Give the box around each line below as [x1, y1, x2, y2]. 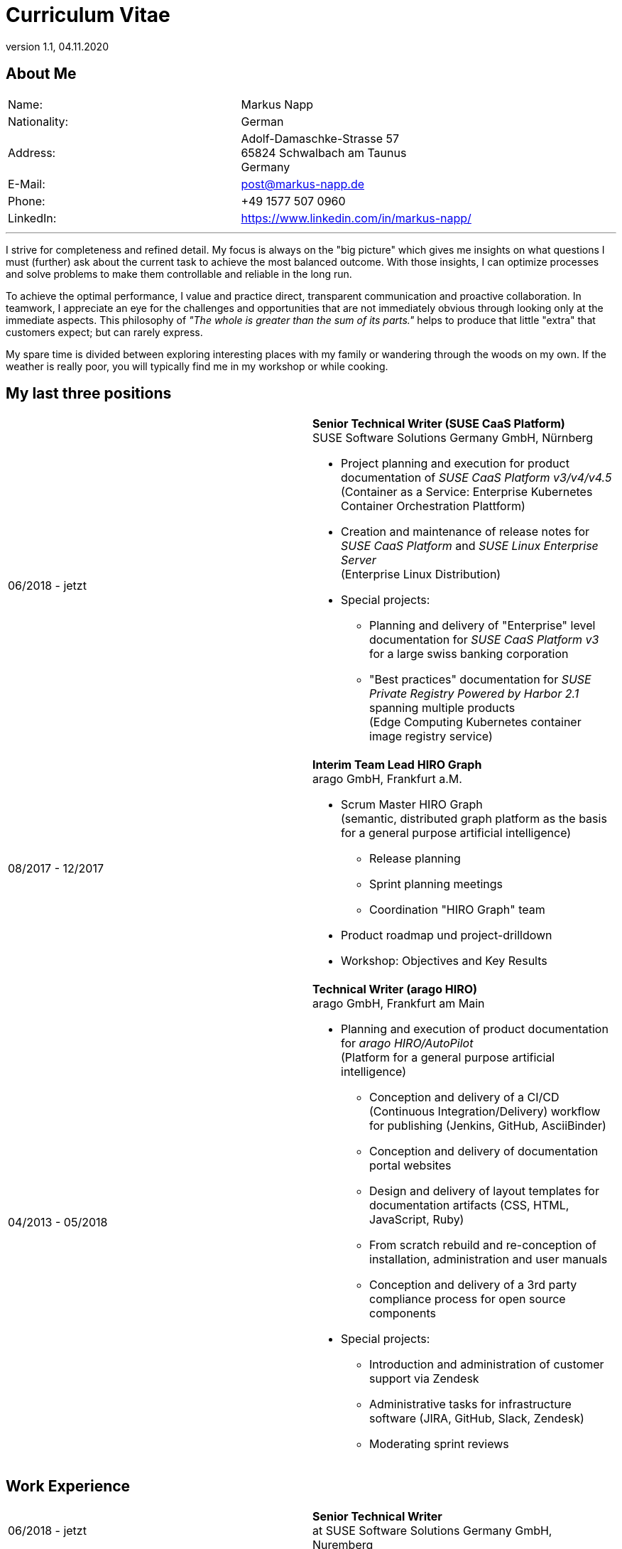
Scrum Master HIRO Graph [341, 797, 483, 812]
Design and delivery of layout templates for [369, 1184, 599, 1199]
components [369, 1306, 436, 1321]
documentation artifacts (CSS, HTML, [369, 1198, 569, 1213]
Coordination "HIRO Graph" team [369, 902, 545, 917]
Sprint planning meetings [369, 877, 503, 892]
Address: [8, 145, 56, 160]
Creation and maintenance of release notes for [341, 524, 590, 539]
